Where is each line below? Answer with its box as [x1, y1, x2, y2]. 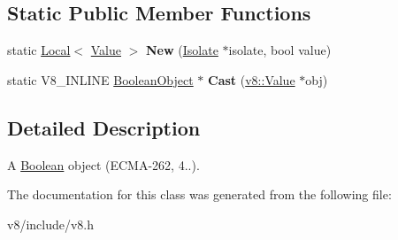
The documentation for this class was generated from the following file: [7, 185, 392, 204]
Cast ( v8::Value [208, 70, 295, 89]
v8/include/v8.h [7, 214, 95, 233]
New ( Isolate [146, 41, 218, 59]
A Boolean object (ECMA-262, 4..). [7, 155, 200, 174]
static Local [7, 41, 71, 59]
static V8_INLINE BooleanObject [7, 70, 194, 89]
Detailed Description [7, 113, 201, 141]
